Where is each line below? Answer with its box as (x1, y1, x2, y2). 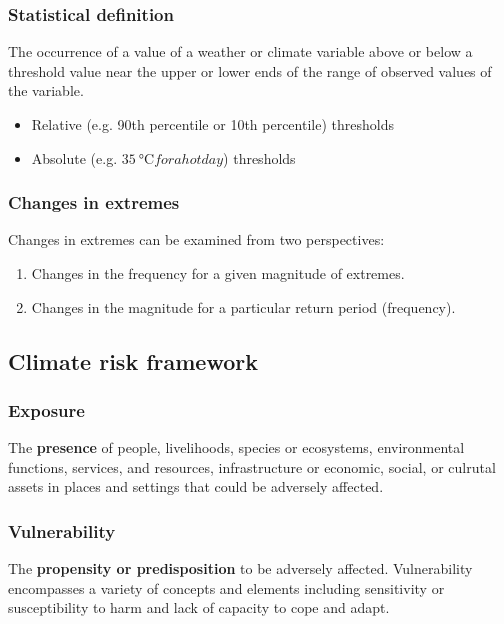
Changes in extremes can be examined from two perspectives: (8, 229, 385, 250)
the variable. (8, 80, 84, 101)
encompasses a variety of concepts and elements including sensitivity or (8, 577, 445, 598)
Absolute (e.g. (31, 147, 118, 168)
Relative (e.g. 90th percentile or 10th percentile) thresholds (31, 114, 394, 134)
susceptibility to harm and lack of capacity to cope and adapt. (8, 597, 390, 618)
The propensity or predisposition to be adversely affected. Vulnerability (8, 558, 473, 579)
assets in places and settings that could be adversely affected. (8, 476, 384, 497)
